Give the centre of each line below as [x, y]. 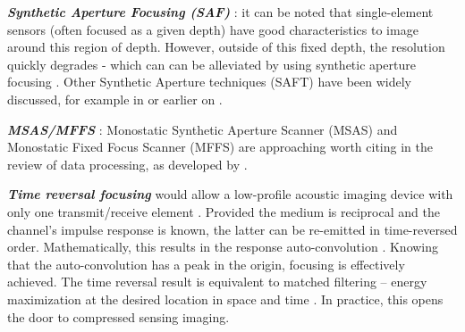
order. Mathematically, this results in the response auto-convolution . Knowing [223, 247]
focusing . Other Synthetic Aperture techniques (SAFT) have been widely [209, 82]
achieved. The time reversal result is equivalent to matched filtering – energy [217, 282]
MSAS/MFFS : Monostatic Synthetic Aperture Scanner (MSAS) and [203, 129]
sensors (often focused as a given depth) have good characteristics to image [213, 29]
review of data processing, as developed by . [127, 164]
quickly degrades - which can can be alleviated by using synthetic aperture [211, 64]
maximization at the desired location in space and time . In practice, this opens [225, 299]
